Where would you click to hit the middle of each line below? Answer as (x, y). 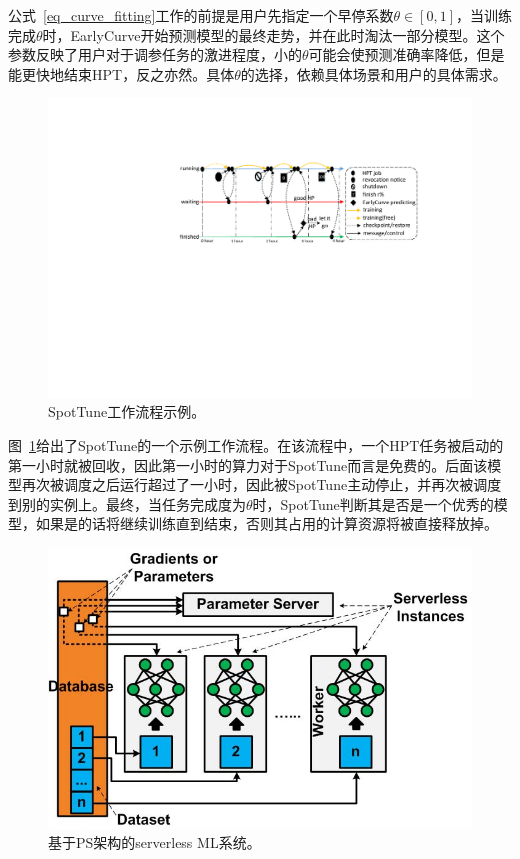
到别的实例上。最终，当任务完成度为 (127, 503)
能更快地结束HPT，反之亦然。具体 (121, 73)
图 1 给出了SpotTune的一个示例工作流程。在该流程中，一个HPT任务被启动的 (256, 444)
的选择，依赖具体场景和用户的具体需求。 (373, 73)
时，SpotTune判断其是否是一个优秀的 (373, 503)
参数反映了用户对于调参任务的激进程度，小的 (155, 54)
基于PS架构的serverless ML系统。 (154, 842)
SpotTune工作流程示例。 (127, 411)
